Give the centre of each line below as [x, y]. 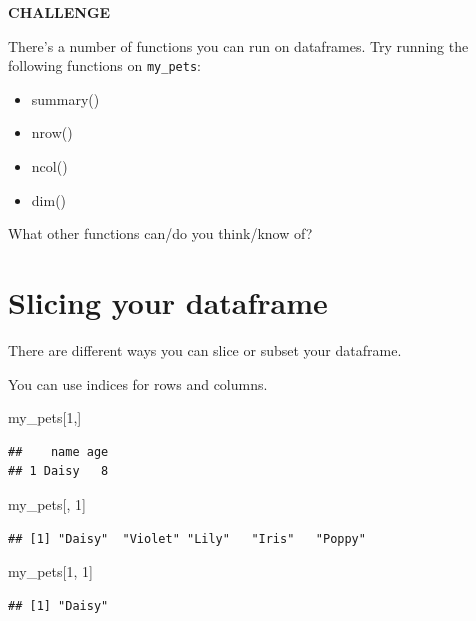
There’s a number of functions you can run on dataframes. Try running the [238, 45]
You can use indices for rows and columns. [138, 383]
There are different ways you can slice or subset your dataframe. [205, 349]
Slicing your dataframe [168, 302]
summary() [65, 98]
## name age [58, 451]
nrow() [52, 132]
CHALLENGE [59, 12]
